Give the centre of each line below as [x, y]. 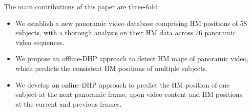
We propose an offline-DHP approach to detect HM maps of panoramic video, [132, 58]
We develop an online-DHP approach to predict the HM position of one [122, 84]
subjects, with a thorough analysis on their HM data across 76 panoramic [126, 33]
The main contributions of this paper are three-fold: [82, 6]
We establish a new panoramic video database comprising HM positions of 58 [131, 23]
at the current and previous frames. [68, 103]
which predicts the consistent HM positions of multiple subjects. [111, 68]
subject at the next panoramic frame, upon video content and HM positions [129, 94]
